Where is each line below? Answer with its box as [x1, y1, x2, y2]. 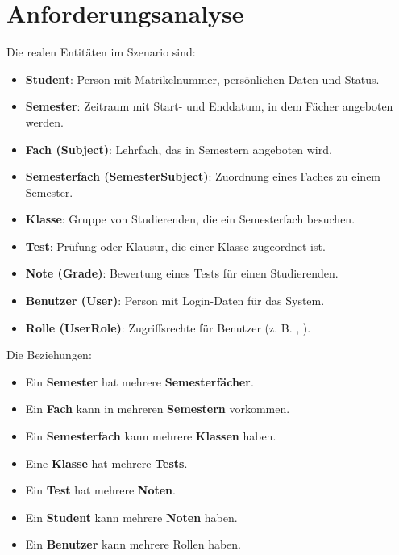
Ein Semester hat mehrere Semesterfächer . [25, 373, 254, 390]
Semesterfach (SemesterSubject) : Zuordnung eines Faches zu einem [25, 168, 381, 185]
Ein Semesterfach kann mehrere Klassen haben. [25, 428, 276, 444]
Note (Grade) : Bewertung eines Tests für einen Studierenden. [25, 265, 339, 282]
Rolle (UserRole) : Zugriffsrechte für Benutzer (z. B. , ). [25, 319, 311, 336]
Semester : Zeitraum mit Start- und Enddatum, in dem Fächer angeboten [25, 98, 393, 115]
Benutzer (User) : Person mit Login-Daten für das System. [25, 292, 325, 309]
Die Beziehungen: [6, 346, 92, 363]
